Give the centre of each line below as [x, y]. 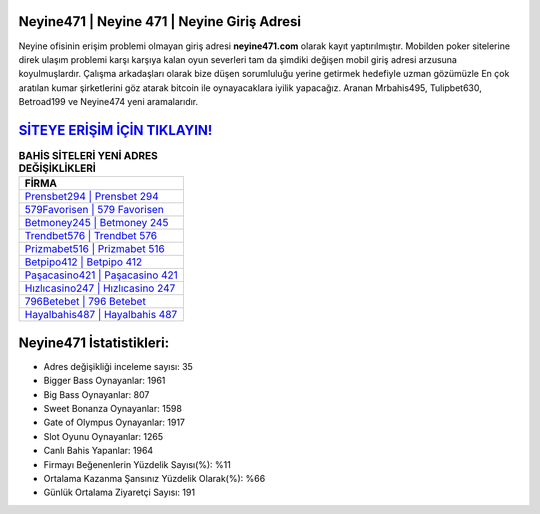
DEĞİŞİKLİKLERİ [57, 168]
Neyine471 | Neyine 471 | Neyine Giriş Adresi [160, 21]
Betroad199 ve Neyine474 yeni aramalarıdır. [108, 102]
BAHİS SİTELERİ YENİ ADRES [88, 156]
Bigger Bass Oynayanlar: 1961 [104, 381]
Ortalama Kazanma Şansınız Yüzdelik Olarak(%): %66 [154, 478]
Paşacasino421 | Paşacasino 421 [101, 275]
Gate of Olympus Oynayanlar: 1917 [114, 422]
